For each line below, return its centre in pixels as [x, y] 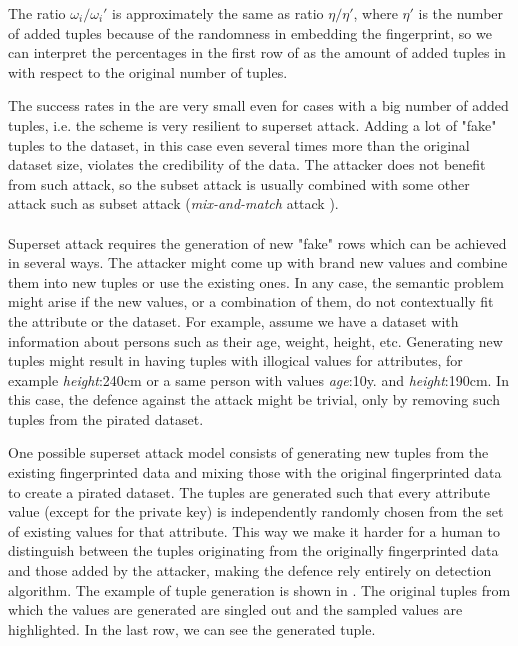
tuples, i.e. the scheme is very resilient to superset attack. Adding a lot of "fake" [252, 124]
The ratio [37, 13]
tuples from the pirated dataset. [106, 418]
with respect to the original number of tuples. [148, 71]
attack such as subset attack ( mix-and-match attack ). [173, 203]
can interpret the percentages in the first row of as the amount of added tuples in [257, 52]
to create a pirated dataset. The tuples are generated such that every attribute [249, 491]
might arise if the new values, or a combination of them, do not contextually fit [251, 301]
